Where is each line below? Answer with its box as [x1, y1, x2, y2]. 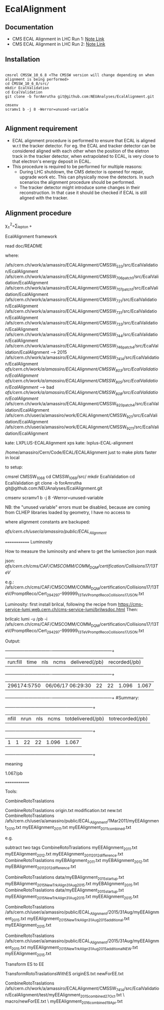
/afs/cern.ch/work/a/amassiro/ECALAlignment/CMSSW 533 [5, 262, 123, 269]
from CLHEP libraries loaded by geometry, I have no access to [5, 509, 131, 515]
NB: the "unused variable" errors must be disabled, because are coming [5, 504, 150, 510]
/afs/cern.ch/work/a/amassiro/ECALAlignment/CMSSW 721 [5, 296, 122, 304]
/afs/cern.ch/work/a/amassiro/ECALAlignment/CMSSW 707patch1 [5, 285, 133, 292]
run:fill [7, 659, 22, 665]
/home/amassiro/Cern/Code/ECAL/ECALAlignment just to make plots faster [5, 449, 157, 455]
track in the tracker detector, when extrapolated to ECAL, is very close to [12, 153, 159, 159]
